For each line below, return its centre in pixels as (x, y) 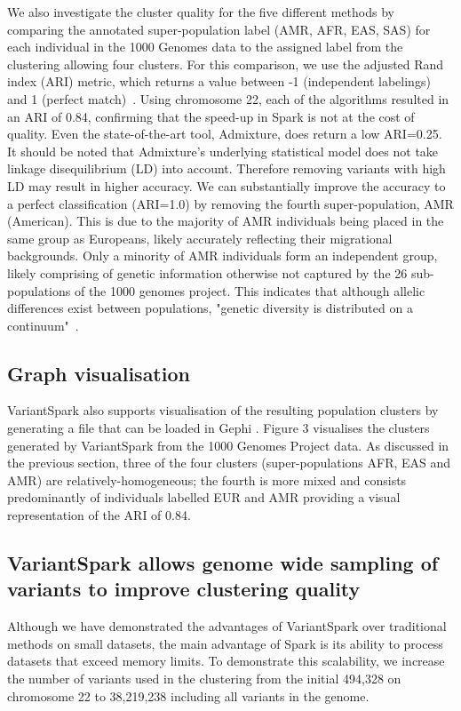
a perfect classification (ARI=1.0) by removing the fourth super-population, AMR (230, 203)
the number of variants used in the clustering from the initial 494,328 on (204, 679)
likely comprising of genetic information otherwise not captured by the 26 (207, 272)
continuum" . (43, 325)
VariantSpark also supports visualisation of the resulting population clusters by (223, 410)
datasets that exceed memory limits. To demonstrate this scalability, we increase (226, 661)
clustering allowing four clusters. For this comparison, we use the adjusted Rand (226, 64)
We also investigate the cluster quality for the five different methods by (201, 12)
